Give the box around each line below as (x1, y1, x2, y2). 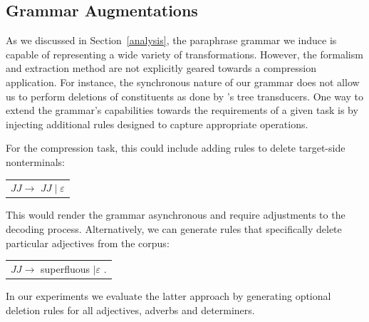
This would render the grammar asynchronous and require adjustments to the (6, 207, 345, 222)
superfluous (40, 261, 90, 276)
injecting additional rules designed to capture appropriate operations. (6, 116, 308, 131)
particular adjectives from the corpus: (6, 235, 170, 250)
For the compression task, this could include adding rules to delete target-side (6, 140, 345, 155)
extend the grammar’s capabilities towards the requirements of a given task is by (6, 103, 358, 118)
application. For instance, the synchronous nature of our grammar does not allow (6, 74, 360, 89)
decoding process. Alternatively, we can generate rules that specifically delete (6, 221, 342, 236)
